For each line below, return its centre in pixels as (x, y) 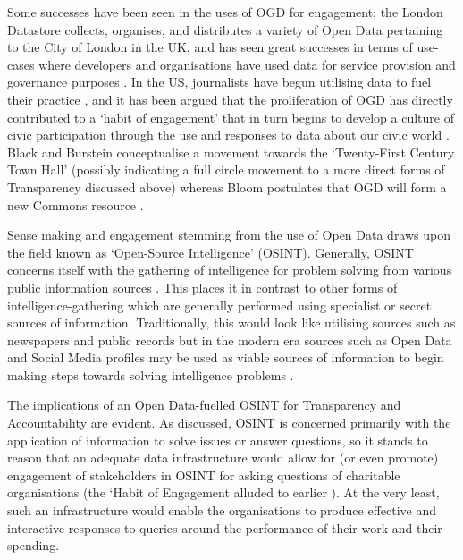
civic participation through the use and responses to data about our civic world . (228, 135)
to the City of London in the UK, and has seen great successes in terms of (210, 47)
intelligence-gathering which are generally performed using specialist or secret (219, 305)
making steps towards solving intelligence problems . (151, 374)
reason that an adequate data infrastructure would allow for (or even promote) (223, 458)
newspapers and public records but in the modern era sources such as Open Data (230, 339)
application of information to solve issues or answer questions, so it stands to (218, 440)
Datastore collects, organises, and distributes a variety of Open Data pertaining (225, 29)
